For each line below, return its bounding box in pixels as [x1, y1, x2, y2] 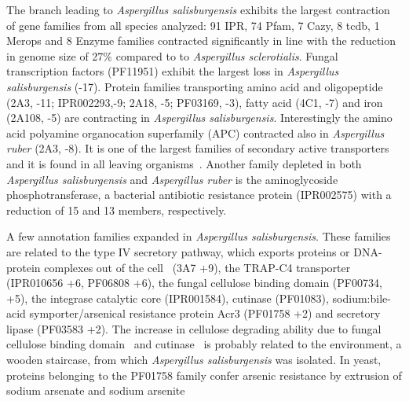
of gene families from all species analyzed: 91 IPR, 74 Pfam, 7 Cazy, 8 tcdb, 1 [6, 17, 380, 33]
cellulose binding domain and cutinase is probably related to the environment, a [6, 336, 402, 352]
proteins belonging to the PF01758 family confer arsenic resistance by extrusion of [6, 366, 402, 383]
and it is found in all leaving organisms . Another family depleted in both [6, 155, 362, 171]
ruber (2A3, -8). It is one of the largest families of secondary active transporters [6, 140, 389, 156]
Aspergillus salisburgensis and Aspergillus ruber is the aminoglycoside [6, 171, 338, 187]
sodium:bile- [332, 289, 391, 306]
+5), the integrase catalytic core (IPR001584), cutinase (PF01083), [6, 289, 329, 306]
